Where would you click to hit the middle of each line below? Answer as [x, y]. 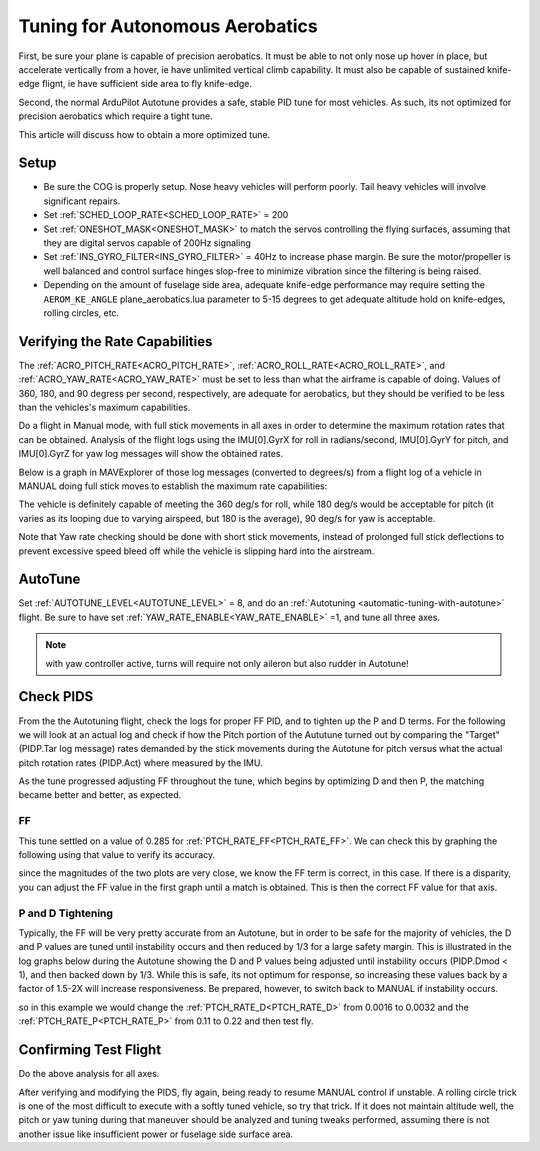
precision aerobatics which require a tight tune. [116, 116]
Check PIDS [56, 696]
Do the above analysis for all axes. [89, 1074]
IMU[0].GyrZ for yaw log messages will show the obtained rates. [151, 454]
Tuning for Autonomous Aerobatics [168, 26]
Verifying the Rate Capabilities [115, 341]
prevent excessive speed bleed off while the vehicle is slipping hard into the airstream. [196, 551]
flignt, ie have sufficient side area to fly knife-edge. [147, 84]
